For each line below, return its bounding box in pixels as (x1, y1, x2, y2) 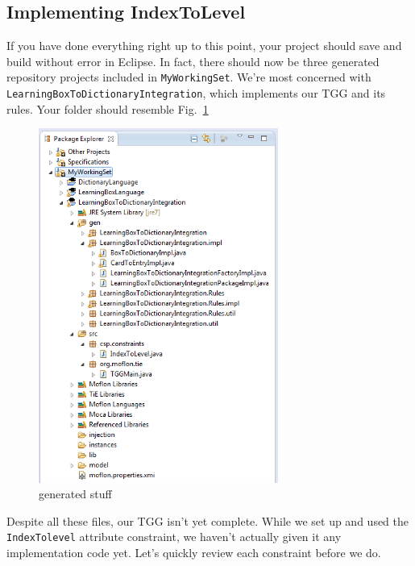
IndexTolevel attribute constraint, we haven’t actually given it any (6, 528, 342, 545)
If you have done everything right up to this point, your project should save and (6, 37, 402, 54)
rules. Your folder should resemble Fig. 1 (6, 100, 209, 117)
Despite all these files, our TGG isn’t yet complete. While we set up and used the (6, 512, 409, 529)
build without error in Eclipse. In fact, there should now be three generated (6, 52, 380, 69)
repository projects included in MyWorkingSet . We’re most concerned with (6, 69, 371, 85)
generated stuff (39, 485, 112, 502)
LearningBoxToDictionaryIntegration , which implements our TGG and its (6, 85, 386, 102)
